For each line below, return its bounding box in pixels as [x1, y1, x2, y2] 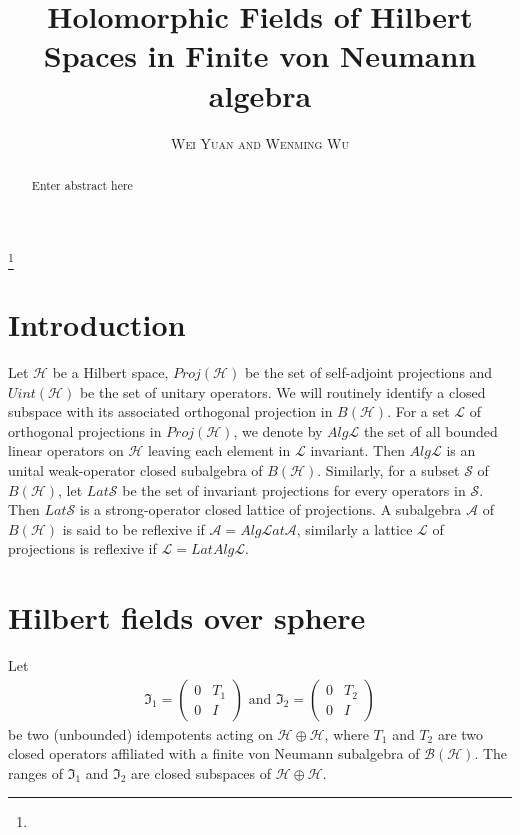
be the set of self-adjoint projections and [244, 362, 493, 382]
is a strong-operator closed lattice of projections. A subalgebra [79, 499, 462, 520]
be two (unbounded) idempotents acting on [8, 723, 273, 744]
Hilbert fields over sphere [8, 597, 366, 638]
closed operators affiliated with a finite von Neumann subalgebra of [8, 743, 420, 764]
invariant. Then [310, 440, 405, 461]
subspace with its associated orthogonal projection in [8, 401, 333, 422]
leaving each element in [147, 440, 291, 461]
